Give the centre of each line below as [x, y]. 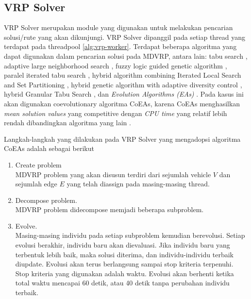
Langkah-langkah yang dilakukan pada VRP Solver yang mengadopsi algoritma [122, 139]
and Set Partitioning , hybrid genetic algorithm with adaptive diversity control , [123, 84]
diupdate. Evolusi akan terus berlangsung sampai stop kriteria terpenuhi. [124, 264]
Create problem [38, 164]
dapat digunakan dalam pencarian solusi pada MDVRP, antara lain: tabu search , [126, 56]
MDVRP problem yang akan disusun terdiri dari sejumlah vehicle [113, 174]
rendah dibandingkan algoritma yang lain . [67, 123]
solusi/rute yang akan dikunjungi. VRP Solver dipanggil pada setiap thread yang [125, 37]
